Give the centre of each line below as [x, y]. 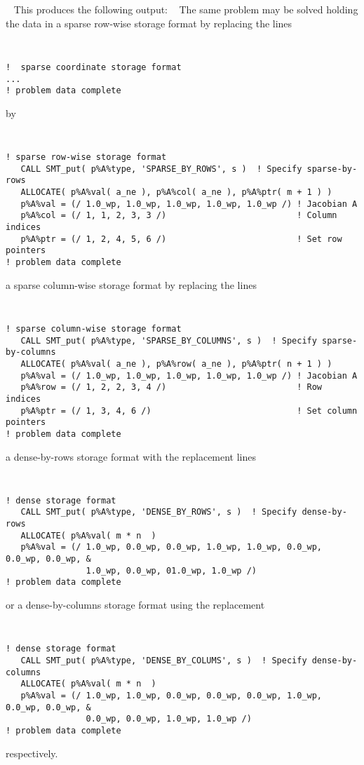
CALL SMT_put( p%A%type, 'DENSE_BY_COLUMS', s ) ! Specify [164, 660]
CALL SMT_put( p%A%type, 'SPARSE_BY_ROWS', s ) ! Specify [161, 169]
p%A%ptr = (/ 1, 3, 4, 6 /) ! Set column [189, 411]
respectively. [32, 753]
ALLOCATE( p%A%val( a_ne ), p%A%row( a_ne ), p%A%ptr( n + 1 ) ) [176, 364]
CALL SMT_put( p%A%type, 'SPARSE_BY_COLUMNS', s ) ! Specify [169, 340]
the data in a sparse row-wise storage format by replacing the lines [149, 23]
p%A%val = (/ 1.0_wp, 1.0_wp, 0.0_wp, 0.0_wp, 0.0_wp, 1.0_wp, [171, 695]
